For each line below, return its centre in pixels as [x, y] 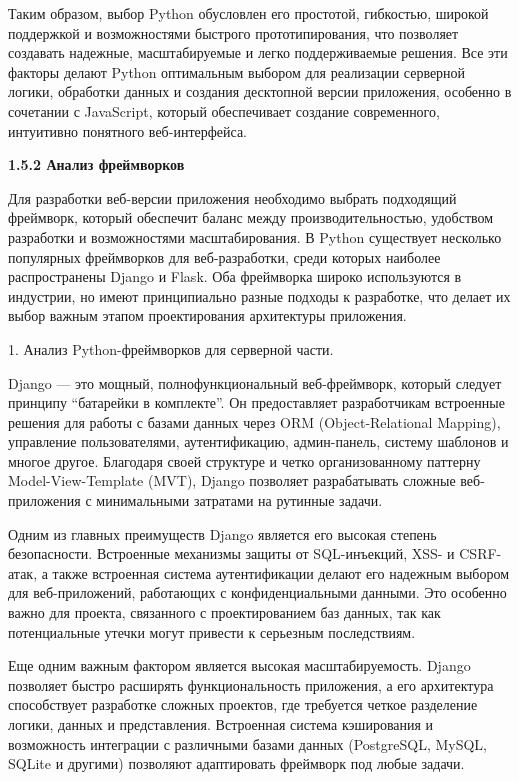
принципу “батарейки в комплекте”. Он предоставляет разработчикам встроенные [256, 402]
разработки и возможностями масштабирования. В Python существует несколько [255, 236]
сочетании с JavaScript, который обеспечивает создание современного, [224, 110]
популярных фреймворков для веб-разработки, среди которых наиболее [224, 256]
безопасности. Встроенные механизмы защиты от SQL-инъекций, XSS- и [231, 553]
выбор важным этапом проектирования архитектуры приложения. [207, 315]
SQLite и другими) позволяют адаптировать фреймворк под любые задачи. [236, 763]
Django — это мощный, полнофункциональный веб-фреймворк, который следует [255, 382]
